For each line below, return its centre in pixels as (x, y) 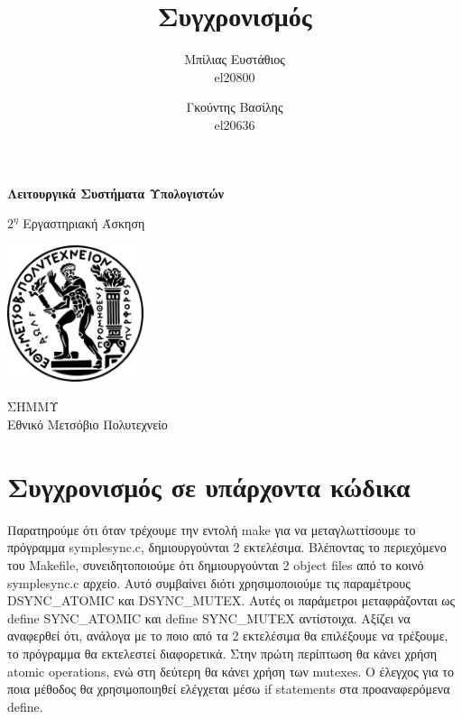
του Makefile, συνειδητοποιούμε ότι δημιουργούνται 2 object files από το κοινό (216, 564)
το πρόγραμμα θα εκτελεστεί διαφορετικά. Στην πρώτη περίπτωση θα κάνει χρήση (222, 653)
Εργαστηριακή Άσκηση (84, 223)
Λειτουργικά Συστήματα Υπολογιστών (116, 193)
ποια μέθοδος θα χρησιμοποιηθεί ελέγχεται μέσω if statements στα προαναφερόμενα (229, 689)
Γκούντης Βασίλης (235, 107)
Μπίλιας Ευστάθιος (235, 59)
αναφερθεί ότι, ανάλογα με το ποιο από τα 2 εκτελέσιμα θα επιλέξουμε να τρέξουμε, (228, 636)
